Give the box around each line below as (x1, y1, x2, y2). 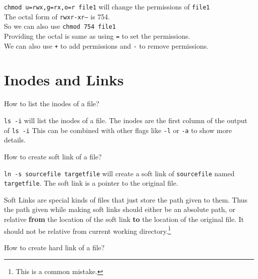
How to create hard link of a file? (4, 242, 105, 252)
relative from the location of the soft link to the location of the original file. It (4, 214, 244, 224)
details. (4, 135, 26, 145)
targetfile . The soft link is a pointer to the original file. (4, 178, 179, 188)
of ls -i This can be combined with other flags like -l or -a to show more (4, 125, 232, 135)
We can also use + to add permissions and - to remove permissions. (4, 40, 209, 51)
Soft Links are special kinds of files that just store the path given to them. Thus (4, 194, 248, 205)
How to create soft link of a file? (4, 151, 102, 161)
